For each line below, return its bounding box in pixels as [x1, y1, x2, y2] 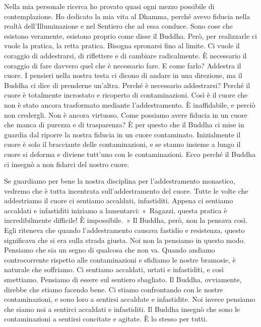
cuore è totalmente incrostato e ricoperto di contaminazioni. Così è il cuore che [4, 90, 248, 100]
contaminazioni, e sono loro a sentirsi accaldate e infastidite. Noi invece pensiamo [4, 294, 255, 304]
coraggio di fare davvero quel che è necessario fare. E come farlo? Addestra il [4, 60, 241, 70]
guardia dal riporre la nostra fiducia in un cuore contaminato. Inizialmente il [4, 129, 241, 139]
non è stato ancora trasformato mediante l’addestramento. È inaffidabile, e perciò [4, 99, 255, 110]
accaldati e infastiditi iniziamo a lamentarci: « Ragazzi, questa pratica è [4, 205, 227, 215]
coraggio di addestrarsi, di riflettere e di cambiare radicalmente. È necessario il [4, 50, 247, 60]
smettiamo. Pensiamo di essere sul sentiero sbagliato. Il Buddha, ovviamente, [4, 274, 242, 285]
